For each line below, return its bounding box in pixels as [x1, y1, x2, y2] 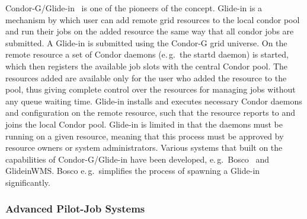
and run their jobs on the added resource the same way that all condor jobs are [5, 25, 294, 37]
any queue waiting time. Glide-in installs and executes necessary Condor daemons [5, 94, 302, 107]
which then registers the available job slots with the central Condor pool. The [5, 59, 288, 72]
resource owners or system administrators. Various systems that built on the [5, 141, 283, 154]
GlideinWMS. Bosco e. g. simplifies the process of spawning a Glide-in [5, 164, 260, 177]
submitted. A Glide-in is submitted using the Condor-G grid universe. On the [5, 36, 287, 49]
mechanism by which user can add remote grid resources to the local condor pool [5, 13, 300, 26]
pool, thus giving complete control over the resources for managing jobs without [5, 83, 296, 96]
